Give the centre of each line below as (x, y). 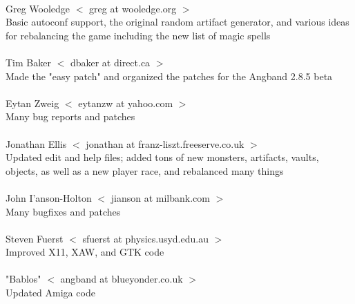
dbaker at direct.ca (110, 62)
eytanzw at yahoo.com (126, 103)
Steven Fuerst (35, 238)
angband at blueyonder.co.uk (122, 279)
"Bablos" (23, 279)
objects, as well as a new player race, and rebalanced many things (145, 170)
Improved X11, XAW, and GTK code (85, 252)
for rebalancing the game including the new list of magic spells (138, 35)
